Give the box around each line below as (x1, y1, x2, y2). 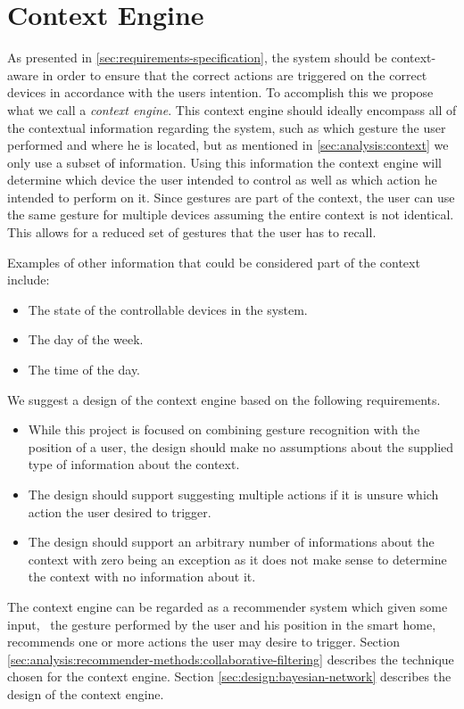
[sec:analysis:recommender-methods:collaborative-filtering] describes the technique (7, 649, 454, 668)
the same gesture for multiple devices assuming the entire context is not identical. (7, 205, 454, 224)
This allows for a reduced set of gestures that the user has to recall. (7, 223, 377, 242)
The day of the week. (28, 330, 144, 349)
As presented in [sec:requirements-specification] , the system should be (7, 48, 387, 67)
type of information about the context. (28, 455, 240, 474)
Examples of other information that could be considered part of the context (7, 252, 420, 271)
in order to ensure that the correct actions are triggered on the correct (42, 65, 427, 84)
